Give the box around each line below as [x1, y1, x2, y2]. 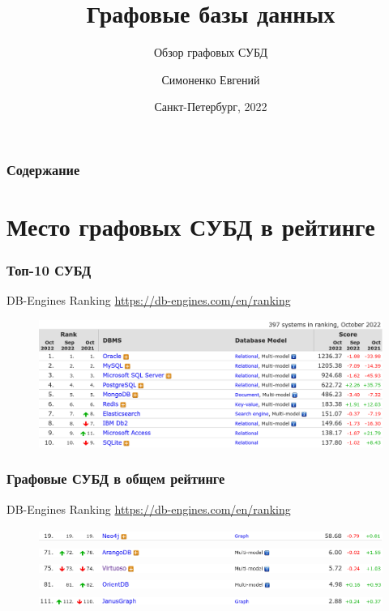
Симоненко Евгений [161, 70, 260, 88]
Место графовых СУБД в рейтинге [6, 210, 375, 243]
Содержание [6, 159, 80, 179]
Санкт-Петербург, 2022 [154, 98, 267, 115]
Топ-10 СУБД [6, 260, 92, 280]
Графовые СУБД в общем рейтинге [6, 468, 225, 489]
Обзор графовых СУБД [153, 44, 268, 61]
